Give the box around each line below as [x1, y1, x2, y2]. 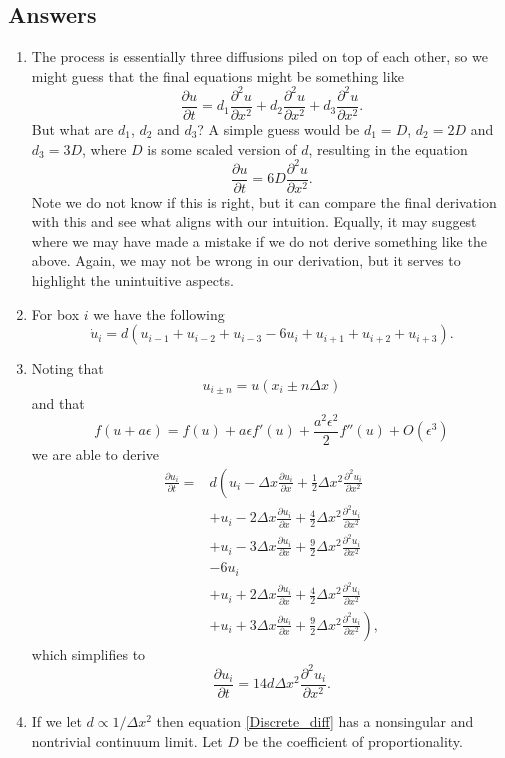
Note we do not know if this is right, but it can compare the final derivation [31, 191, 497, 212]
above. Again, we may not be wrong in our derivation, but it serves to [31, 250, 461, 271]
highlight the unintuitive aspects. [31, 270, 234, 291]
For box [31, 303, 80, 324]
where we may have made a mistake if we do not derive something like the [31, 230, 487, 251]
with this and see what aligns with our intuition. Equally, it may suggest [31, 211, 477, 232]
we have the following [93, 303, 225, 324]
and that [31, 393, 85, 414]
